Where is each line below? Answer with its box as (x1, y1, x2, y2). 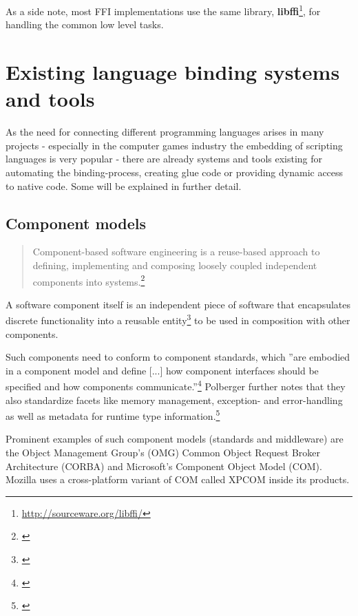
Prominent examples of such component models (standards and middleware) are (6, 432, 344, 446)
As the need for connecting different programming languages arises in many (6, 125, 324, 139)
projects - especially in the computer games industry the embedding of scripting (6, 138, 343, 152)
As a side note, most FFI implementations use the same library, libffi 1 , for (6, 2, 321, 18)
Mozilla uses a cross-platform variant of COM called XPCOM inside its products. (6, 472, 350, 487)
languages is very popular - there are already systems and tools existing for (6, 151, 323, 166)
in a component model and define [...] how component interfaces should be (6, 363, 319, 377)
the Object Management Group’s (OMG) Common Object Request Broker (6, 445, 321, 460)
